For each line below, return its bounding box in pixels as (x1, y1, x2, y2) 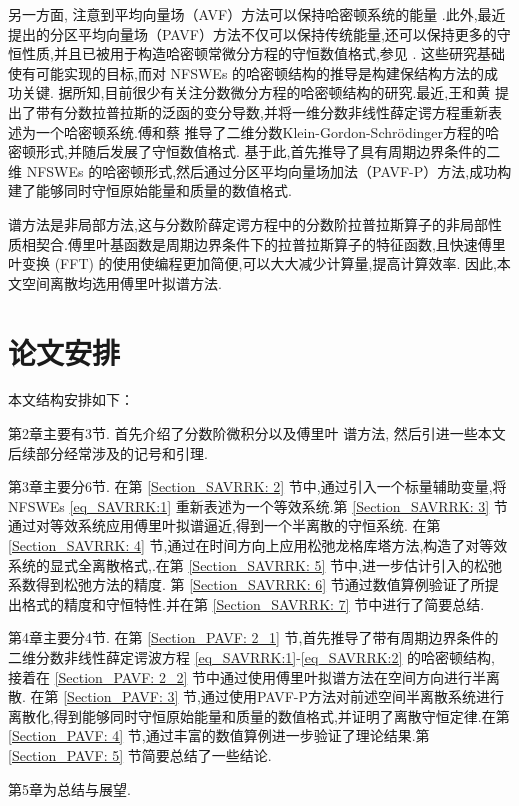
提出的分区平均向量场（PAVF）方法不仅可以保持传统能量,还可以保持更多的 (8, 23, 497, 44)
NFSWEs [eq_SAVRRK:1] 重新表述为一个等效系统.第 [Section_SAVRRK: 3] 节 (8, 495, 508, 516)
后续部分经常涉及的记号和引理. (8, 442, 208, 463)
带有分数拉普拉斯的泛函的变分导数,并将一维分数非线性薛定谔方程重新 (35, 101, 488, 122)
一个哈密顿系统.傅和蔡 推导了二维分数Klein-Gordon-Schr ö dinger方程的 (35, 121, 486, 142)
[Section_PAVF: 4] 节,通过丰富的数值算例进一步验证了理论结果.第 (8, 725, 430, 746)
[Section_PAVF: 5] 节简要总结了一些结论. (8, 744, 272, 765)
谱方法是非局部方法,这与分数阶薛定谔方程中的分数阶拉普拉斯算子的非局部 (8, 213, 488, 234)
